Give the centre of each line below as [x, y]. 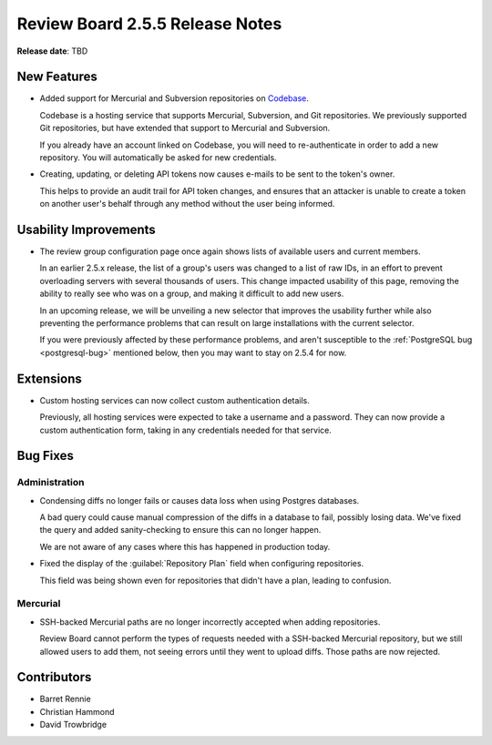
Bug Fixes [46, 456]
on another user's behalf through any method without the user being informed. [187, 204]
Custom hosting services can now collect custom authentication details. [174, 400]
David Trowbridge [73, 725]
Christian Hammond [77, 711]
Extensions [49, 378]
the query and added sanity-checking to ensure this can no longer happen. [180, 530]
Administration [51, 483]
